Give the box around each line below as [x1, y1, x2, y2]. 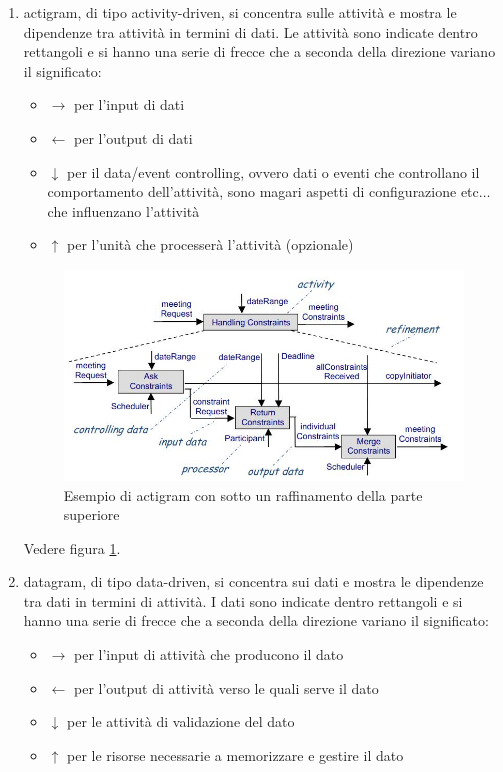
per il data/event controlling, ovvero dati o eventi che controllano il [66, 161, 480, 182]
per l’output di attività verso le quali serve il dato [73, 677, 379, 698]
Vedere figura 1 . [23, 537, 121, 558]
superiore [63, 504, 120, 525]
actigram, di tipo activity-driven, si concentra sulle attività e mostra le [23, 2, 457, 22]
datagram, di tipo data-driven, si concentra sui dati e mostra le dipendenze [23, 571, 484, 592]
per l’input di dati [73, 94, 185, 115]
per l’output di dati [73, 127, 193, 148]
